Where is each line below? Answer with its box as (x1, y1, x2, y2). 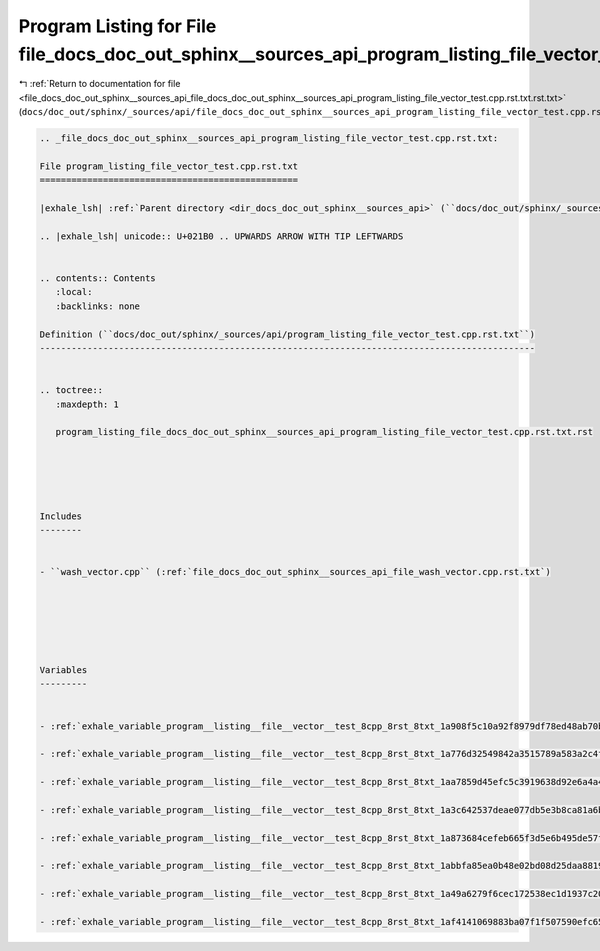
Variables (39, 664, 88, 675)
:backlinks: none (55, 300, 140, 312)
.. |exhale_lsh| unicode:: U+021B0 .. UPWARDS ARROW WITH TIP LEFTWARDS (39, 230, 404, 242)
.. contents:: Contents (39, 273, 157, 284)
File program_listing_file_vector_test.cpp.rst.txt (39, 160, 299, 172)
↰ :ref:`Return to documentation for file (18, 78, 181, 90)
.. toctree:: (39, 385, 104, 396)
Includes (39, 510, 83, 522)
